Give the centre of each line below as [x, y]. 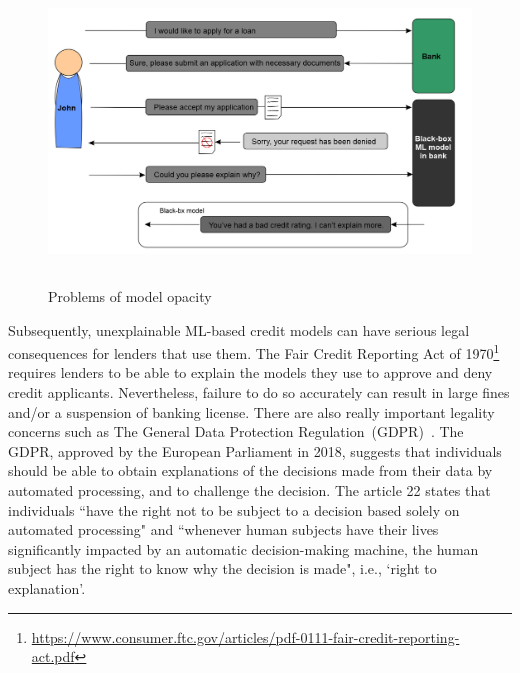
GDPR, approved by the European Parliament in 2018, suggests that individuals [255, 450]
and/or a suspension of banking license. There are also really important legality [251, 411]
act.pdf [53, 656]
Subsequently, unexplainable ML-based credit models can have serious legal [239, 329]
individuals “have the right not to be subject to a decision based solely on [234, 509]
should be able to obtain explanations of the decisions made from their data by [250, 470]
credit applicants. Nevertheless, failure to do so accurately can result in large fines [259, 391]
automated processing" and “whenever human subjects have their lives [223, 529]
